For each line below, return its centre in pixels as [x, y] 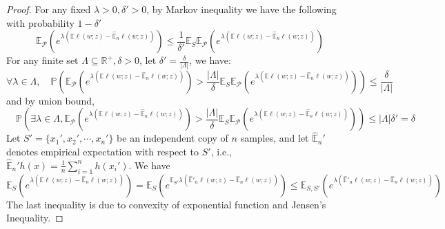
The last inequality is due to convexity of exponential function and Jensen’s [166, 204]
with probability [40, 22]
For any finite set [42, 60]
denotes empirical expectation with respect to [103, 151]
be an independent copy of [172, 138]
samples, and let [275, 138]
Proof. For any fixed [49, 9]
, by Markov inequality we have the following [241, 9]
